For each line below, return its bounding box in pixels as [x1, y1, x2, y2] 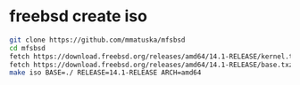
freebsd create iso [9, 6, 147, 27]
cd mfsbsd [9, 43, 46, 52]
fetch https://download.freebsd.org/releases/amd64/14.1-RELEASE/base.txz [9, 60, 294, 69]
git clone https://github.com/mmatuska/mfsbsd [9, 35, 186, 44]
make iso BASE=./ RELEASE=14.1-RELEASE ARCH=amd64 [9, 68, 202, 77]
